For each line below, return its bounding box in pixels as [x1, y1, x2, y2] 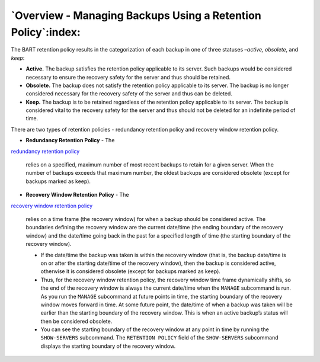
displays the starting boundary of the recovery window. [40, 342, 176, 350]
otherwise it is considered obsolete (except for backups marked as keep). [40, 268, 220, 275]
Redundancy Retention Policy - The [25, 137, 115, 144]
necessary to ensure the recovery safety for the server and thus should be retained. [25, 73, 231, 81]
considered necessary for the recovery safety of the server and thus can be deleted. [25, 90, 232, 97]
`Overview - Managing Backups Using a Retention [11, 9, 262, 22]
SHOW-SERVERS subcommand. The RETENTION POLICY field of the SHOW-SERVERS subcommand [40, 334, 279, 341]
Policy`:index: [11, 25, 81, 39]
